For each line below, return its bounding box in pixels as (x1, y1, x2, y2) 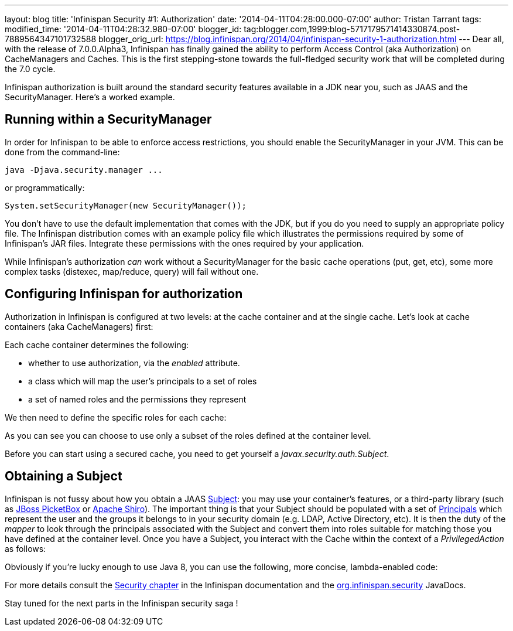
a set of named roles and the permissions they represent (28, 394, 247, 404)
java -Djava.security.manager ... (5, 165, 163, 175)
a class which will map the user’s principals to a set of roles (28, 376, 257, 386)
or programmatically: (5, 182, 85, 193)
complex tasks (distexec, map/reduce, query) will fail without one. (5, 266, 259, 277)
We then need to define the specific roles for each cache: (5, 412, 227, 422)
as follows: (5, 543, 46, 554)
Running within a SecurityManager (5, 112, 212, 127)
